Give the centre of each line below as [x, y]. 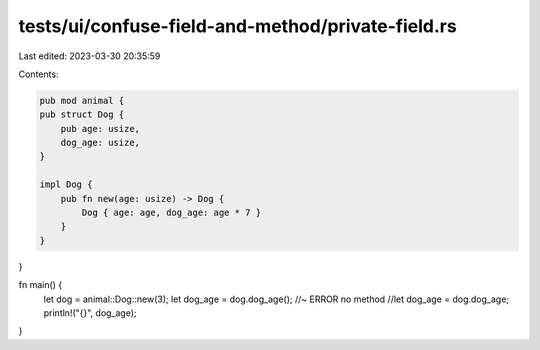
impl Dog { [66, 184]
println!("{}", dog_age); [90, 312]
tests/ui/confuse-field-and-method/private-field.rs [237, 26]
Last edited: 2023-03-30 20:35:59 [89, 56]
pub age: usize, [100, 128]
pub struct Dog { [82, 114]
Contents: [38, 74]
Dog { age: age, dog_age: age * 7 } [171, 213]
